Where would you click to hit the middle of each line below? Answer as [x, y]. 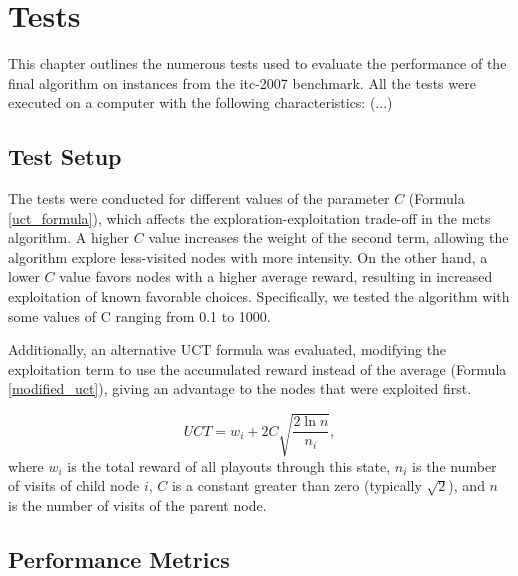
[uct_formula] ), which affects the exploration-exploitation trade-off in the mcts [249, 217]
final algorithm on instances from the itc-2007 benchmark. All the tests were [242, 82]
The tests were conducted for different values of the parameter [199, 198]
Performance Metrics [119, 558]
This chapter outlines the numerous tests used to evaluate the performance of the [257, 63]
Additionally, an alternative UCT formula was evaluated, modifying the [227, 349]
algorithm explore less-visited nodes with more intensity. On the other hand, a [248, 256]
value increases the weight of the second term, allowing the [328, 237]
